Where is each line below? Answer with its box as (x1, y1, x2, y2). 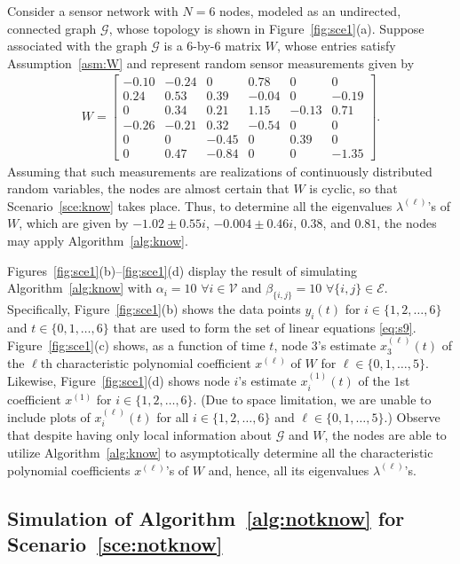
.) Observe (384, 407, 440, 426)
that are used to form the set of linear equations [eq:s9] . (113, 317, 416, 336)
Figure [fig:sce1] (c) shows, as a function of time (7, 336, 266, 355)
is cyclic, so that (309, 179, 398, 198)
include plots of (7, 407, 91, 426)
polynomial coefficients (7, 460, 131, 479)
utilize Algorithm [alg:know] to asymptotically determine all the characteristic (7, 443, 433, 461)
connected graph (7, 19, 97, 37)
